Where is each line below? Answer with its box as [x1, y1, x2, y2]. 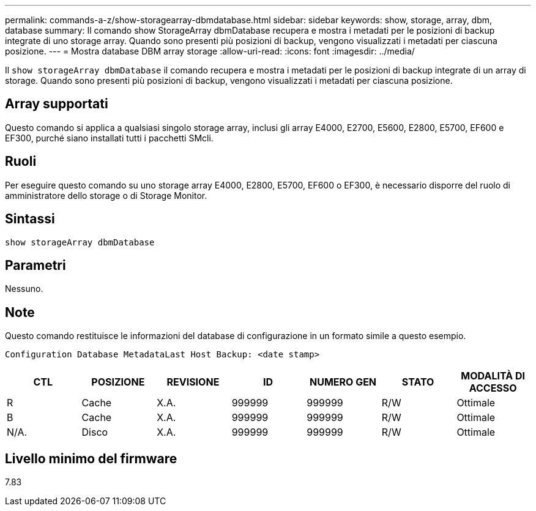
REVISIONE [166, 376, 220, 389]
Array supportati [5, 96, 108, 112]
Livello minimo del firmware [5, 450, 177, 466]
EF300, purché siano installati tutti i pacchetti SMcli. [5, 132, 214, 143]
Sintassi [5, 211, 55, 227]
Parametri [5, 257, 66, 273]
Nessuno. [5, 283, 43, 294]
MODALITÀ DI [461, 370, 525, 382]
